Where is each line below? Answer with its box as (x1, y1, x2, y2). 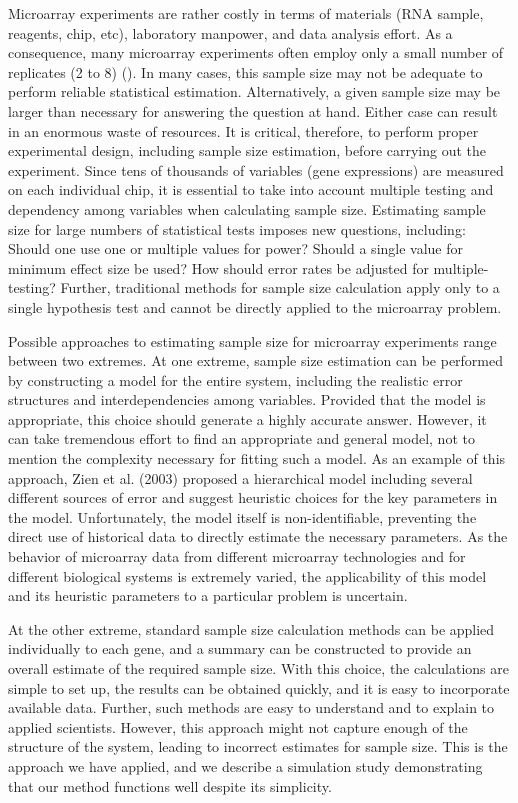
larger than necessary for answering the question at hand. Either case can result (8, 100, 498, 121)
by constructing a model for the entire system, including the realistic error (8, 369, 463, 390)
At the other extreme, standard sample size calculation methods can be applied (8, 618, 495, 639)
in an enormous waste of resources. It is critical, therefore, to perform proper (8, 120, 479, 141)
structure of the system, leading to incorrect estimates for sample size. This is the (8, 736, 508, 757)
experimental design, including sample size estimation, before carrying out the (8, 140, 487, 161)
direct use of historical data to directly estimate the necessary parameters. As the (8, 526, 508, 547)
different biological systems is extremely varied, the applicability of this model (8, 565, 487, 586)
